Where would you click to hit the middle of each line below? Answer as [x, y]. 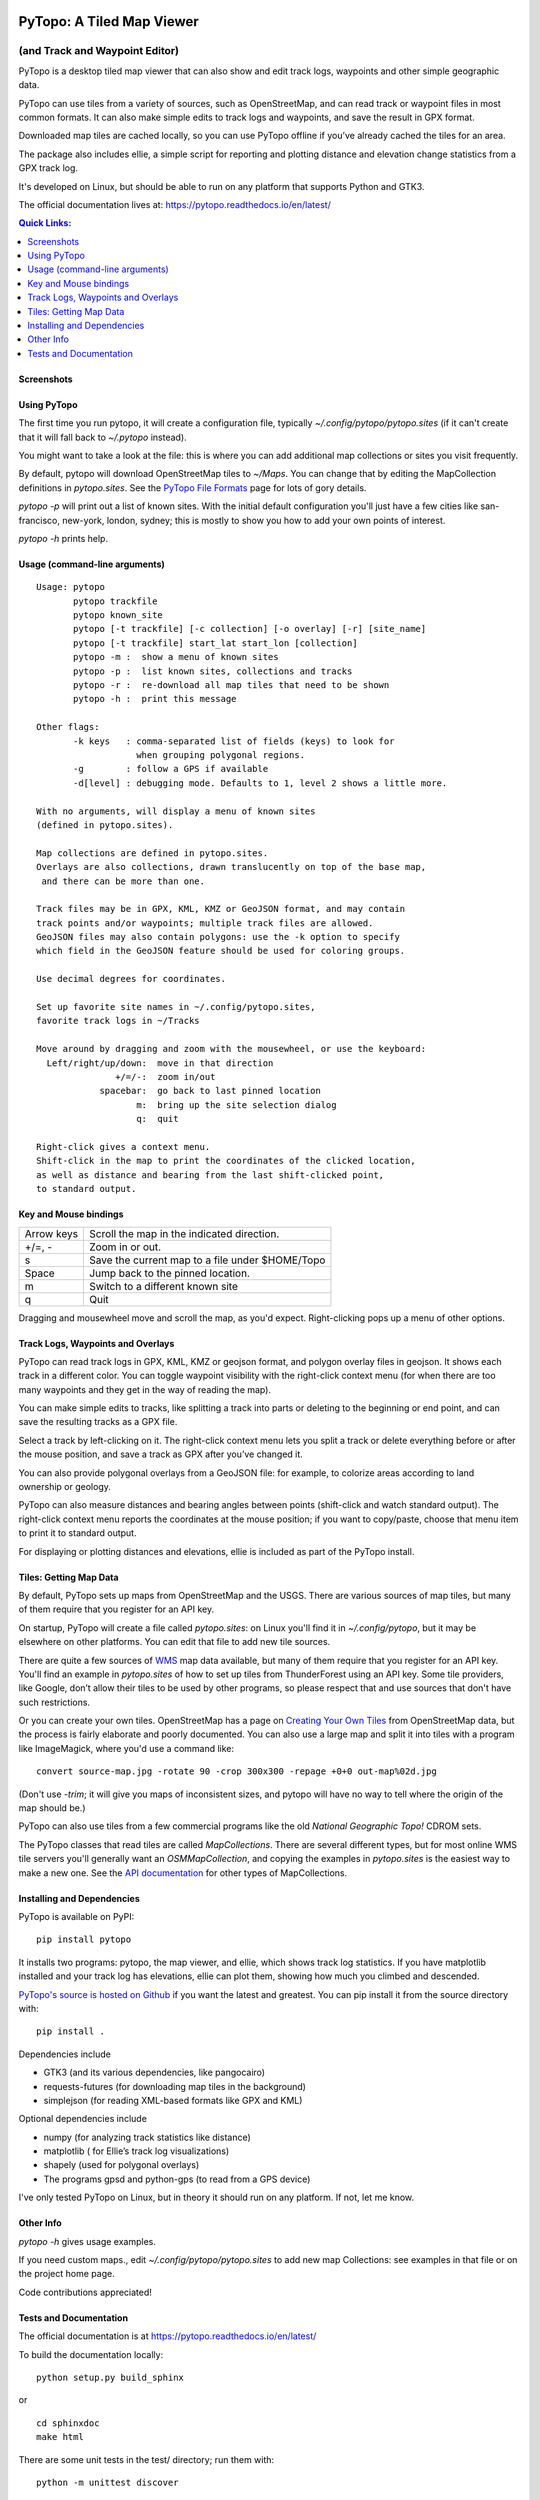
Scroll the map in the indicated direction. [184, 1233]
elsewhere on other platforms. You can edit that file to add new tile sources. [174, 1642]
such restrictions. [54, 1702]
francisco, [39, 520]
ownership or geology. [65, 1487]
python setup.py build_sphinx [110, 2377]
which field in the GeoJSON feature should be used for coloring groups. [221, 951]
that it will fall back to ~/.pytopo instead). [102, 437]
